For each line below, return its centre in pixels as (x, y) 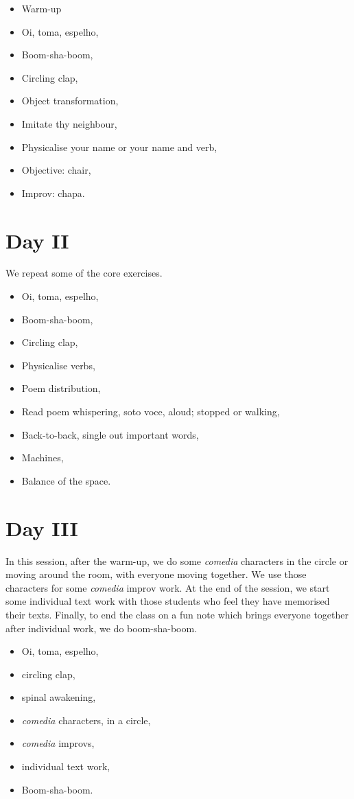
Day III (42, 528)
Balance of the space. (66, 480)
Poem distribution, (61, 388)
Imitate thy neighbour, (69, 123)
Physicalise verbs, (58, 365)
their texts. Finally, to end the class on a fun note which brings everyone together (177, 614)
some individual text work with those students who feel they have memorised (168, 601)
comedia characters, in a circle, (86, 720)
